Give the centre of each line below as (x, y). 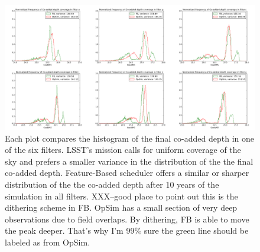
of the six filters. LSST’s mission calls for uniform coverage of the (123, 150)
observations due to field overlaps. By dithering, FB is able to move (127, 219)
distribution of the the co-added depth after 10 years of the (112, 184)
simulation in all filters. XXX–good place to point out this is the (121, 196)
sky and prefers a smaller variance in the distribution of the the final (129, 161)
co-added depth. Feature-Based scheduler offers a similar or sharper (127, 173)
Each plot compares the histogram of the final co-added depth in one (129, 138)
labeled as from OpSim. (48, 242)
